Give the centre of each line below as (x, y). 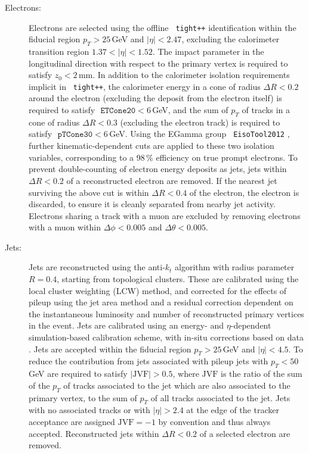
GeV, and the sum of (190, 110)
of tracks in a (266, 110)
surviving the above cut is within (89, 192)
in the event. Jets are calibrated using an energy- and (126, 325)
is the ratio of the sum (262, 374)
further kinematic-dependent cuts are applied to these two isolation (152, 146)
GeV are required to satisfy (78, 374)
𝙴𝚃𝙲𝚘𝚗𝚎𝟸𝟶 (118, 111)
